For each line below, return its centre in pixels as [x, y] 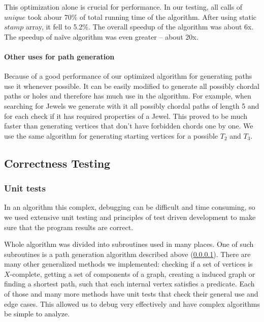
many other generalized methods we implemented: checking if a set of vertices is [128, 264]
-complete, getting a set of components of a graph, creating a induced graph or [133, 273]
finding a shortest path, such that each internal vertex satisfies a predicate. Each [129, 284]
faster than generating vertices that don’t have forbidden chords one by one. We [129, 126]
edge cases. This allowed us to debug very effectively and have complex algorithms [132, 303]
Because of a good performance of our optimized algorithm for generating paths [128, 76]
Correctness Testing [57, 163]
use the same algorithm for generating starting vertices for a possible [111, 135]
